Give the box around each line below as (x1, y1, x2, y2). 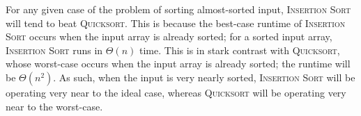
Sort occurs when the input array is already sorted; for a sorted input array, (6, 29, 332, 44)
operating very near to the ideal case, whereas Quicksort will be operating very (6, 85, 346, 99)
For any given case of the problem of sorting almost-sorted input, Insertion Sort (6, 2, 351, 16)
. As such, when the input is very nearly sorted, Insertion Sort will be (53, 69, 355, 84)
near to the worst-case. (6, 99, 103, 113)
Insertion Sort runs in (6, 42, 103, 57)
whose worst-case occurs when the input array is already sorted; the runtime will (6, 56, 351, 71)
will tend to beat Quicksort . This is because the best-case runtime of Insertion (6, 15, 346, 30)
